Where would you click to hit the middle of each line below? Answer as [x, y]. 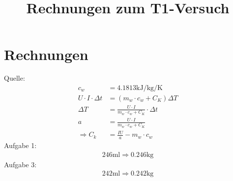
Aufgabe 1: [20, 145]
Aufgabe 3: [20, 164]
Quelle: [15, 78]
